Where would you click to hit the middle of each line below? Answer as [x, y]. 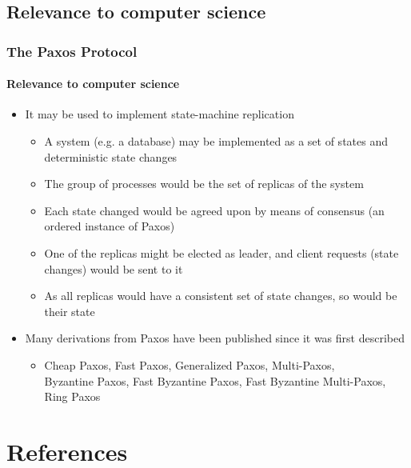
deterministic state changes [111, 156]
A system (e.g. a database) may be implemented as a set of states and [216, 141]
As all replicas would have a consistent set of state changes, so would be [221, 296]
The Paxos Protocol [72, 51]
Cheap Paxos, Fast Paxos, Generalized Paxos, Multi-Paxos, [190, 364]
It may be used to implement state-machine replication [160, 114]
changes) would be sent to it [114, 268]
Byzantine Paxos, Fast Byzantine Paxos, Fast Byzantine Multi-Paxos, [215, 380]
